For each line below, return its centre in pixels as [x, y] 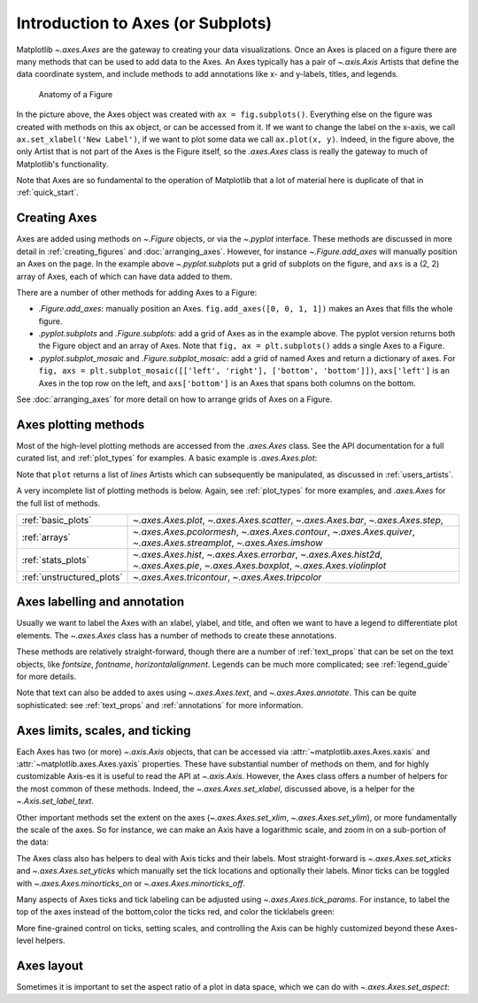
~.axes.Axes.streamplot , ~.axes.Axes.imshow [228, 543]
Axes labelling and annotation [100, 602]
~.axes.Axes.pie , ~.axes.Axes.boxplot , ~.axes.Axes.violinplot [260, 565]
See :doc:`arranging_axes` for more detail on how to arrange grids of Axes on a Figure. [174, 399]
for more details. [46, 676]
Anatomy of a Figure [76, 94]
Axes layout [50, 965]
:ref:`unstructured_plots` [72, 577]
